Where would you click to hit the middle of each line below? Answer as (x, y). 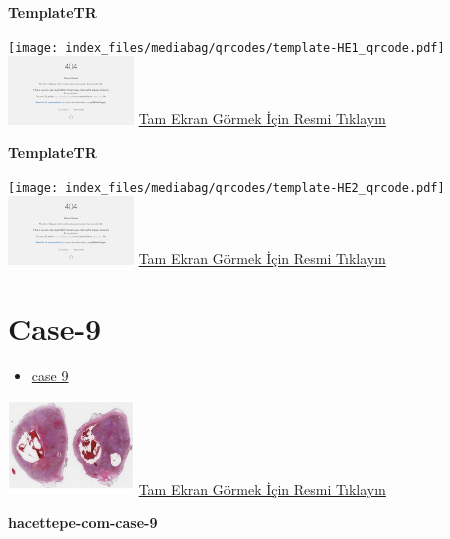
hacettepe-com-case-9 (83, 522)
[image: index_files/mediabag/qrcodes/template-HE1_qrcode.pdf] (226, 47)
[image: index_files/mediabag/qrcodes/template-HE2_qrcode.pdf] (226, 187)
